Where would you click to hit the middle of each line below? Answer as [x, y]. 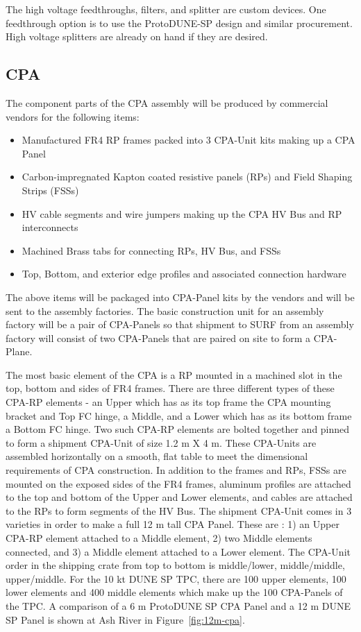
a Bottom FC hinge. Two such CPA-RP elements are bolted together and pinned [178, 429]
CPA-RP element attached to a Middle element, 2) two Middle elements [159, 538]
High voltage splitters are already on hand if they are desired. [137, 36]
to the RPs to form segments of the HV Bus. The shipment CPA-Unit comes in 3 [179, 510]
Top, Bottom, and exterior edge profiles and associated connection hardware [184, 274]
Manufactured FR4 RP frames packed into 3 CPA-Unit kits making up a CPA [188, 140]
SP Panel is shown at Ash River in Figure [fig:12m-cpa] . [125, 619]
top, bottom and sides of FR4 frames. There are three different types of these [170, 388]
